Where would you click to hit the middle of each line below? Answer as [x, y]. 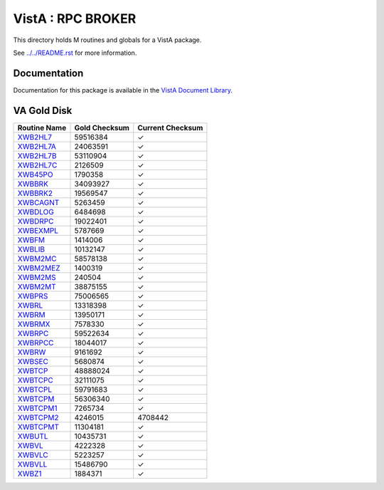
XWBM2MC [37, 259]
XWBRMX [34, 324]
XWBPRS [33, 296]
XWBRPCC [36, 343]
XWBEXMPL [38, 230]
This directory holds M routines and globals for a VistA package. [107, 40]
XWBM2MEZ [39, 268]
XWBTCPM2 [38, 417]
